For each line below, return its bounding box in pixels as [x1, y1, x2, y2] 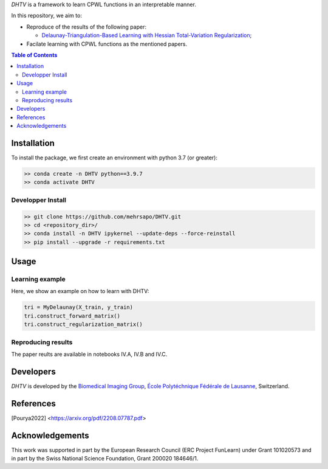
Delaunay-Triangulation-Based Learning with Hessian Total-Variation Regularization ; [41, 32, 252, 39]
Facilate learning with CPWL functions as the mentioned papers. [26, 40, 188, 47]
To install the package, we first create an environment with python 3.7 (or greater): [11, 154, 218, 161]
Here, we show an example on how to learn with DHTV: [11, 288, 149, 295]
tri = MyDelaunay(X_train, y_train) [24, 304, 134, 311]
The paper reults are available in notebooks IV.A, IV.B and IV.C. [11, 350, 168, 358]
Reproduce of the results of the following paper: [26, 23, 147, 30]
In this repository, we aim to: [11, 12, 82, 19]
